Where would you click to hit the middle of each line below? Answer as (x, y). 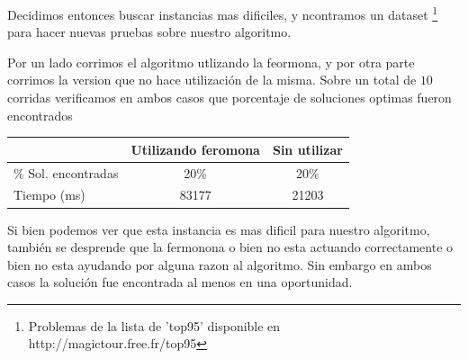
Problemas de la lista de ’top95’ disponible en (154, 325)
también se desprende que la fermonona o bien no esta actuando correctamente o (230, 247)
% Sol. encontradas (66, 172)
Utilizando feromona (195, 149)
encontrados (40, 115)
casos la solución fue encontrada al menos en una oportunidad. (180, 282)
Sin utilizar (307, 149)
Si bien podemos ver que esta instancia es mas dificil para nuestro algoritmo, (219, 229)
